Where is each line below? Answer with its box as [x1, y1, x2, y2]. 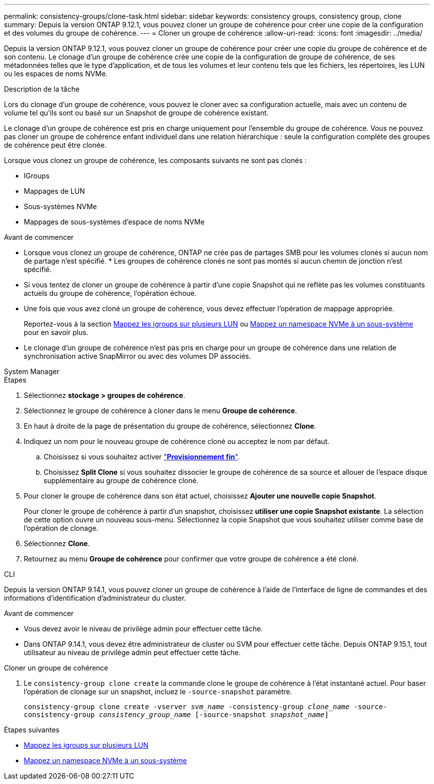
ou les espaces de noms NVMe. [4, 69, 108, 78]
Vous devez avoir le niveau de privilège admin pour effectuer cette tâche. [24, 624, 263, 633]
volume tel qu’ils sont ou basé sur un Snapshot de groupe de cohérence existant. [4, 109, 269, 117]
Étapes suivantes [4, 726, 59, 734]
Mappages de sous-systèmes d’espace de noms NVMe [24, 218, 205, 226]
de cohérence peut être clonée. [4, 141, 107, 149]
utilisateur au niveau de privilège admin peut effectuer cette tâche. [24, 648, 241, 657]
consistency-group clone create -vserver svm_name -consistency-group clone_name [24, 703, 350, 711]
